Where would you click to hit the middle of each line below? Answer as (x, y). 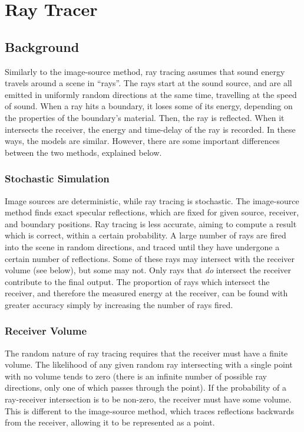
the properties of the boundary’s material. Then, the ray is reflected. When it (145, 117)
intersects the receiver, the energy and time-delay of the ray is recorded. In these (150, 129)
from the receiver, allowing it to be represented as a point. (110, 422)
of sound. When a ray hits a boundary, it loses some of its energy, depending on (149, 106)
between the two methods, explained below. (83, 152)
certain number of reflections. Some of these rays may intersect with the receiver (150, 258)
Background (42, 46)
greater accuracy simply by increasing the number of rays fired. (119, 304)
